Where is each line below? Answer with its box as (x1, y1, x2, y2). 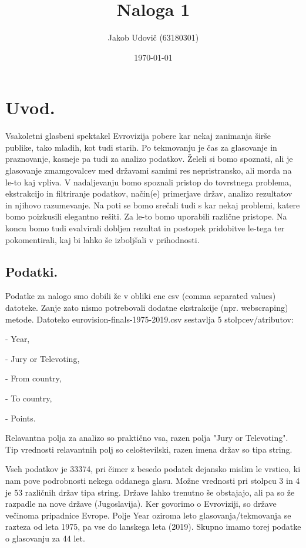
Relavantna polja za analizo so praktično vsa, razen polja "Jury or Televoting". (5, 431, 288, 444)
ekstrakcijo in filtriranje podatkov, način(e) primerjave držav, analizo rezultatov (5, 187, 292, 200)
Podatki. (5, 262, 58, 280)
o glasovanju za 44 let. (5, 532, 85, 544)
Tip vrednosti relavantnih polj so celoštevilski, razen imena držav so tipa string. (5, 443, 292, 455)
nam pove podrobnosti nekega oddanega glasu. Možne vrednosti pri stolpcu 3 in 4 (5, 474, 300, 486)
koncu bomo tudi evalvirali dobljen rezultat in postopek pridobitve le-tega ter (5, 222, 285, 234)
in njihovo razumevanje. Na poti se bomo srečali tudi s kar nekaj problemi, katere (5, 198, 300, 211)
